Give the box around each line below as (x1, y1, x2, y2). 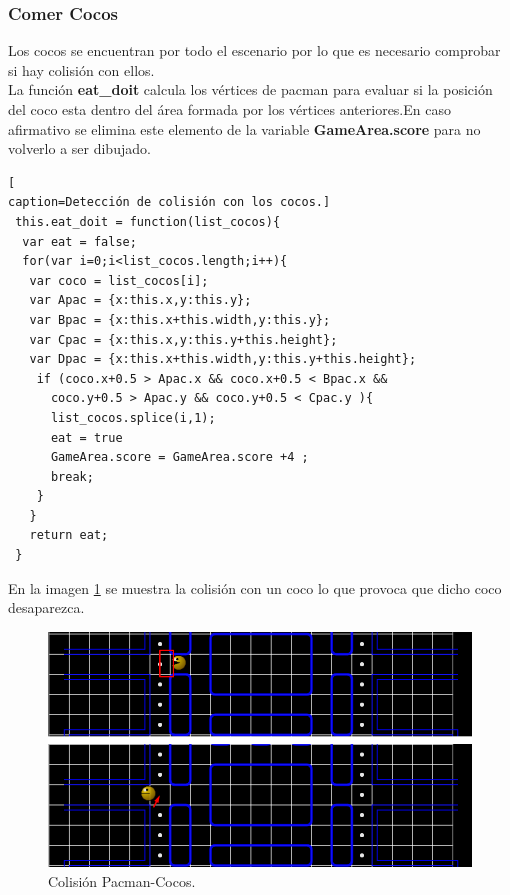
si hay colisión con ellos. (8, 59, 155, 80)
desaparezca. (8, 597, 85, 618)
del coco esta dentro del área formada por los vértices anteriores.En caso (8, 99, 451, 119)
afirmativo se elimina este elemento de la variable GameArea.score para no (8, 118, 481, 139)
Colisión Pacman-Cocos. (48, 870, 196, 891)
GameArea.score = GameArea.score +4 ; (50, 450, 309, 465)
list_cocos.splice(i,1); (50, 410, 216, 425)
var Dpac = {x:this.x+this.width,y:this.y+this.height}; (29, 352, 417, 367)
